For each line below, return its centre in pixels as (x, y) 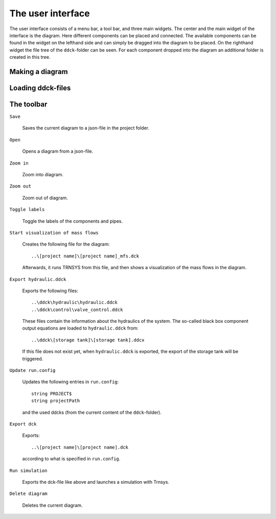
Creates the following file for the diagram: (66, 244)
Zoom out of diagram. (45, 198)
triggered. (33, 359)
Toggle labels (27, 210)
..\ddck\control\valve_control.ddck (77, 310)
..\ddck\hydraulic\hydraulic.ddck (74, 302)
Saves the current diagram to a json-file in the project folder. (86, 128)
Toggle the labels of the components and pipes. (72, 221)
